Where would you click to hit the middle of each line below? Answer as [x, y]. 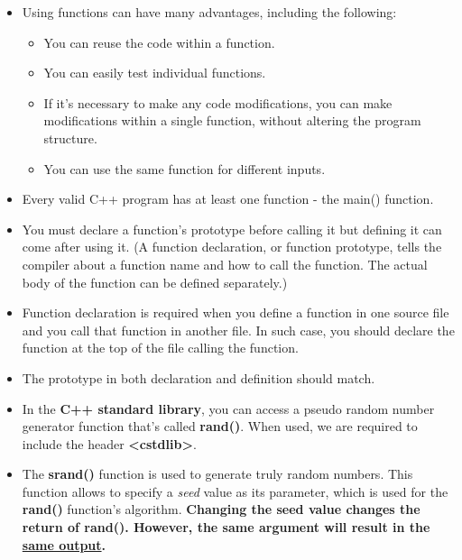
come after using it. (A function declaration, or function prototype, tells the [232, 247]
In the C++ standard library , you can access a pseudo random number [228, 408]
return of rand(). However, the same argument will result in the [226, 527]
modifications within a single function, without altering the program [232, 120]
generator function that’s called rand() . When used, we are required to [220, 426]
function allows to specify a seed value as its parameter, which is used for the [235, 491]
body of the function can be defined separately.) [155, 282]
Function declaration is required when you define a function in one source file [236, 312]
